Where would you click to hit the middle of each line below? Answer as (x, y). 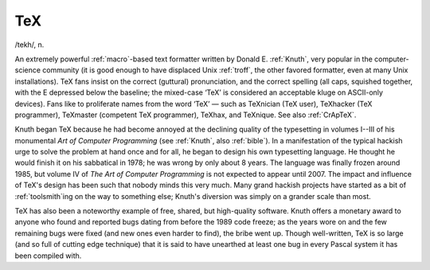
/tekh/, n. (29, 45)
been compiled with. (48, 256)
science (28, 70)
